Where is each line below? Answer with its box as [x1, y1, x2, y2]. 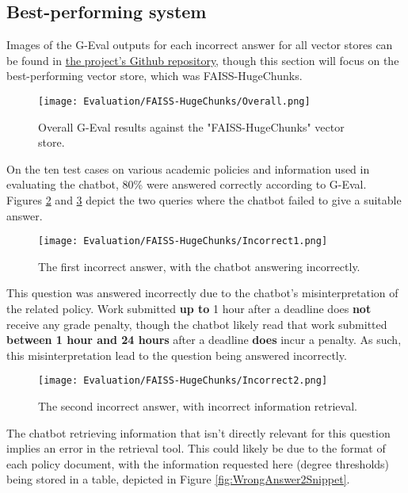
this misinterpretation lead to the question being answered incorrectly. [6, 346, 347, 363]
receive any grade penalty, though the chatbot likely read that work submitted [6, 315, 387, 332]
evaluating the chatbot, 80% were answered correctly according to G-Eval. [6, 176, 367, 193]
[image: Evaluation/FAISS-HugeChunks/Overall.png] [38, 95, 311, 107]
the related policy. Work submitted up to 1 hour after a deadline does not [6, 300, 372, 317]
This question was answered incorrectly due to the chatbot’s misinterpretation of [6, 285, 398, 301]
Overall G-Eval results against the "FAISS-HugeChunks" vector [38, 118, 345, 135]
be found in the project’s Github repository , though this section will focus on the [6, 52, 399, 68]
